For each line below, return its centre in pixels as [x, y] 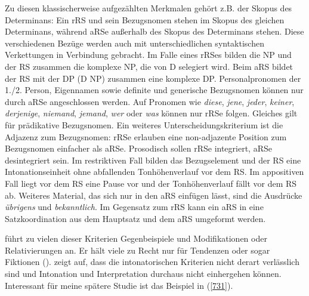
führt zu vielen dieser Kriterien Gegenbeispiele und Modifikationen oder [136, 238]
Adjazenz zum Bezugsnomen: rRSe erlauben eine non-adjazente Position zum [146, 136]
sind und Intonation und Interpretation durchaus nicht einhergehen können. [143, 274]
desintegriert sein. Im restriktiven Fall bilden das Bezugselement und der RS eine [153, 160]
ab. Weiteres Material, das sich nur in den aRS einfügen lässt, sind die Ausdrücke [154, 195]
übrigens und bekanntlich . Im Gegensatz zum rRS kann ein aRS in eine [134, 207]
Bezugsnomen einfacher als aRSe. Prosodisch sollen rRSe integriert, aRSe [138, 148]
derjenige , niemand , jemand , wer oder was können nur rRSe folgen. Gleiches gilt [151, 113]
